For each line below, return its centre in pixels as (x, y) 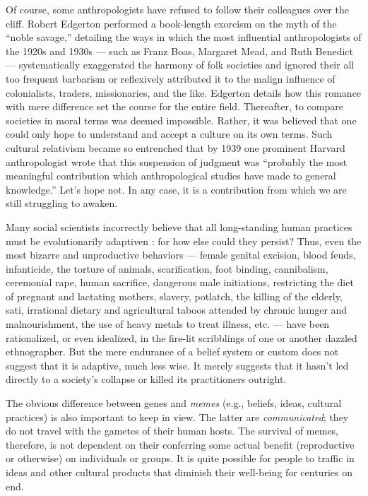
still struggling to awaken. (62, 203)
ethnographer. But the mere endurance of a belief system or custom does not (172, 352)
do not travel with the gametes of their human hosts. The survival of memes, (172, 431)
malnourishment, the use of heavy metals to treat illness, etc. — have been (168, 324)
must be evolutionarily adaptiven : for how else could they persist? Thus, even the (184, 241)
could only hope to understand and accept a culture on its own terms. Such (169, 134)
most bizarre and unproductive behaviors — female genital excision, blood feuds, (181, 255)
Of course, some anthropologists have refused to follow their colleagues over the (177, 9)
